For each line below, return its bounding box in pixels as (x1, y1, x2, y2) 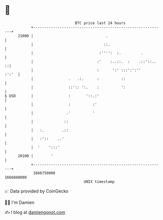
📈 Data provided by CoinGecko (4, 188, 69, 194)
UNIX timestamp (83, 179, 115, 184)
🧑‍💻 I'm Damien (4, 199, 35, 205)
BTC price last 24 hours (75, 21, 126, 25)
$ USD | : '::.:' (4, 93, 99, 98)
